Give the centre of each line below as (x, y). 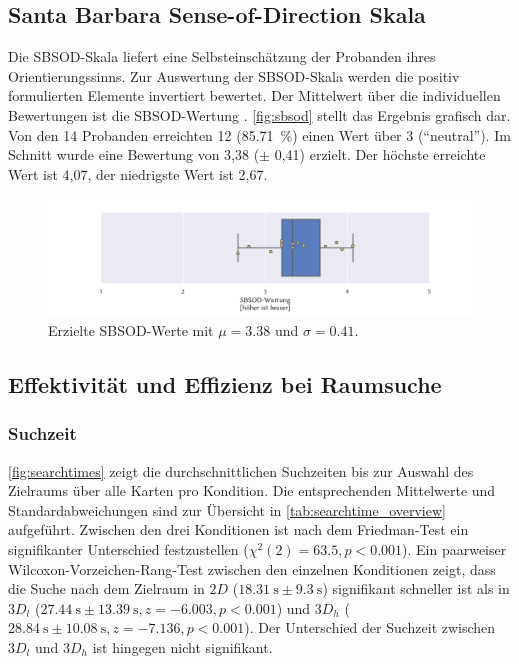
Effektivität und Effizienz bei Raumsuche (225, 383)
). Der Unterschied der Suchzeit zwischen (370, 627)
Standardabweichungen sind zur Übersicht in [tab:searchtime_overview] (227, 509)
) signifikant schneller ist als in (416, 588)
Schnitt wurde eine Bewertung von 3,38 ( (134, 154)
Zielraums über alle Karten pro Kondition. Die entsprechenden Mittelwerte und (252, 490)
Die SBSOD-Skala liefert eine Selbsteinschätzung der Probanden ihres (222, 56)
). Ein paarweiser (454, 548)
